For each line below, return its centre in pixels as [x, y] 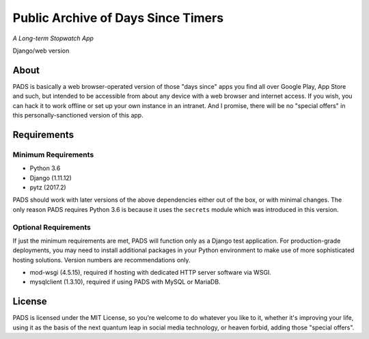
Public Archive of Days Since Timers [118, 18]
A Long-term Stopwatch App [53, 38]
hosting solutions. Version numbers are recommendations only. [101, 260]
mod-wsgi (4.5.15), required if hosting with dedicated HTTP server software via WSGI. [150, 273]
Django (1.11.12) [51, 178]
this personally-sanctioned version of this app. [78, 116]
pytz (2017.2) [48, 187]
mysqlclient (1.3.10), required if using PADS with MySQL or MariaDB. [125, 282]
